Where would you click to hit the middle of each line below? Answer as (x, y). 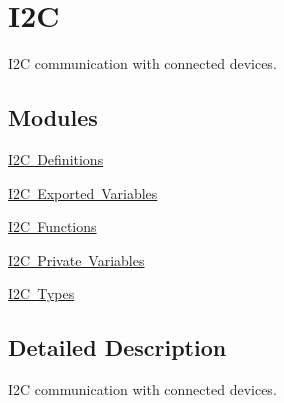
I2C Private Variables (76, 259)
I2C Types (41, 293)
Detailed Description (117, 347)
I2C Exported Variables (83, 192)
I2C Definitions (56, 158)
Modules (53, 117)
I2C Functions (52, 226)
